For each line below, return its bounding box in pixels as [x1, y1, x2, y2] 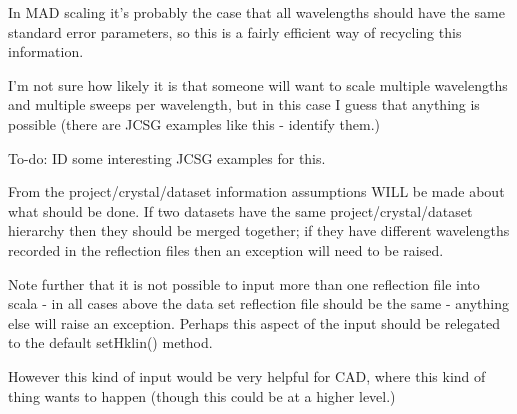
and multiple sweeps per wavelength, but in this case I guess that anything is [8, 94, 480, 115]
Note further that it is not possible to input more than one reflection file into [8, 273, 480, 294]
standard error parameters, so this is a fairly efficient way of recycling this [8, 21, 462, 42]
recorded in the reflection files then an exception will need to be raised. [8, 239, 444, 260]
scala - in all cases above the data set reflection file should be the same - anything [8, 293, 509, 314]
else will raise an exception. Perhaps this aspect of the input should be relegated [8, 312, 500, 333]
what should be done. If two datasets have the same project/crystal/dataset [8, 200, 473, 221]
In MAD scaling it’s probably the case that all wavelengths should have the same [8, 2, 505, 22]
